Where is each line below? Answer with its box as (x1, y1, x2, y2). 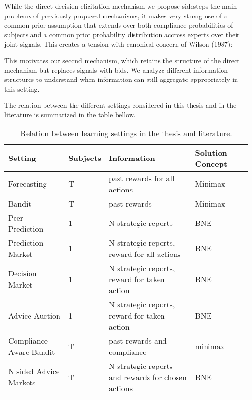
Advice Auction (8, 309, 61, 321)
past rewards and (109, 335, 167, 346)
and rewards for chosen (109, 371, 187, 383)
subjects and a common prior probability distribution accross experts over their (4, 29, 240, 39)
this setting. (4, 83, 40, 94)
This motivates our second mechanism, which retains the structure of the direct (4, 55, 240, 65)
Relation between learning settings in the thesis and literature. (20, 127, 232, 139)
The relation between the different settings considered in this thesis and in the (4, 100, 237, 110)
